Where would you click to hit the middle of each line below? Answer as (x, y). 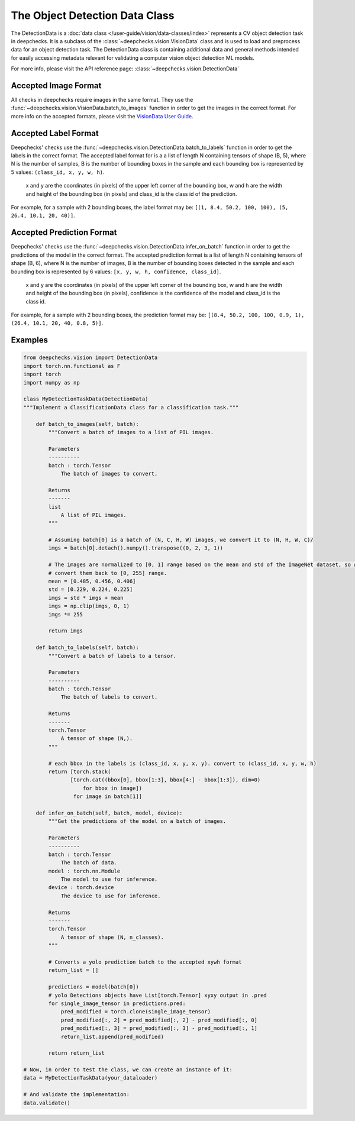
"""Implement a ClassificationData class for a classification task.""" (131, 407)
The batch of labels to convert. (109, 697)
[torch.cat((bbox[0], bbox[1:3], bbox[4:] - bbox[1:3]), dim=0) (165, 780)
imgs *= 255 (65, 614)
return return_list (76, 1053)
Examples (30, 340)
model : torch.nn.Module (84, 871)
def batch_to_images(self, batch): (87, 424)
